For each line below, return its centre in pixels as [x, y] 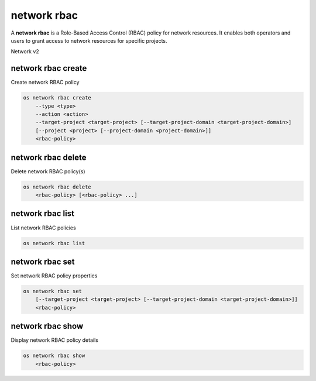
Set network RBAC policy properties [54, 276]
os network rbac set [52, 291]
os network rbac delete [57, 187]
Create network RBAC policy [45, 83]
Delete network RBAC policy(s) [48, 171]
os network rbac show [54, 356]
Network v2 [25, 52]
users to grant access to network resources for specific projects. [89, 40]
